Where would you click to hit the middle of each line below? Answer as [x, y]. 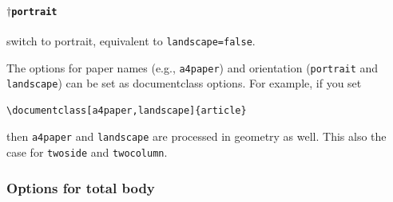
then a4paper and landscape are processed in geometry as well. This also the [196, 136]
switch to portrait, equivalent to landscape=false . [131, 40]
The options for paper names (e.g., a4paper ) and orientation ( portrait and [193, 67]
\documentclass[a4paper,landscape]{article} [127, 110]
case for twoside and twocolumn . [87, 152]
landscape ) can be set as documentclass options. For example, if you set [184, 83]
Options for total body [81, 187]
